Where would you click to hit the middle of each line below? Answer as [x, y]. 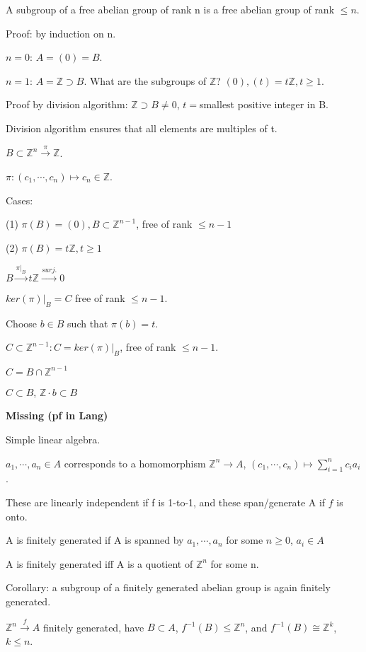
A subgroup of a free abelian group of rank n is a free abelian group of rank [170, 9]
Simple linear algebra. [53, 439]
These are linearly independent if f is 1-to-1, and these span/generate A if [166, 502]
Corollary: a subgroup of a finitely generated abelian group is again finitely [168, 587]
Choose [22, 323]
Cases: [19, 200]
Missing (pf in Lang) [57, 415]
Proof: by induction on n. [61, 33]
